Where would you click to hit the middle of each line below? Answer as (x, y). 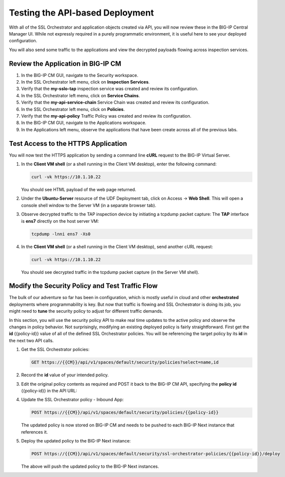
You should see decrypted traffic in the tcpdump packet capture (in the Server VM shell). (110, 272)
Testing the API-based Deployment (81, 13)
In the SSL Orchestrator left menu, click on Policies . (73, 109)
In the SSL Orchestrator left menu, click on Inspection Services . (86, 82)
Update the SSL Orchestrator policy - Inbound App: (72, 400)
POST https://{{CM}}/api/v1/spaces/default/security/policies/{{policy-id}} (125, 413)
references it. (35, 432)
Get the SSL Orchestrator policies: (55, 350)
